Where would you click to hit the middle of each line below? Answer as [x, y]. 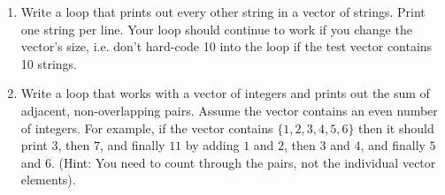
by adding [212, 145]
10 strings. [49, 63]
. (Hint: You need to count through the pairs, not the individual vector [244, 162]
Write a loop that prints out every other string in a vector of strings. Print [223, 11]
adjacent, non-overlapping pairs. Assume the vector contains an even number [229, 110]
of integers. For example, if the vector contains [147, 127]
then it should [396, 127]
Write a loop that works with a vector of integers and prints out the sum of [225, 93]
